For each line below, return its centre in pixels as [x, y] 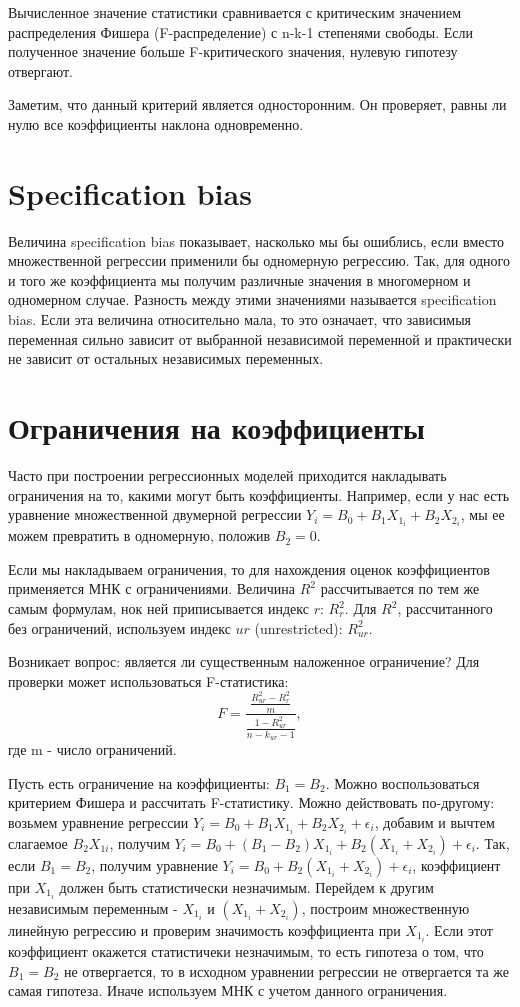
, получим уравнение [154, 864]
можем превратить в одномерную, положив [139, 535]
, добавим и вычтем [434, 821]
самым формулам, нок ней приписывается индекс [158, 608]
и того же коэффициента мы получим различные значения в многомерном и [239, 279]
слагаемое [38, 842]
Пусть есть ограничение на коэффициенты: [139, 782]
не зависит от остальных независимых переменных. [166, 358]
